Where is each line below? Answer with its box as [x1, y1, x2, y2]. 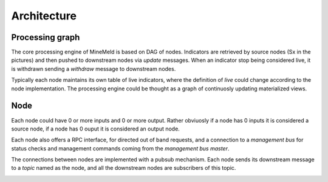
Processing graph [11, 32, 80, 42]
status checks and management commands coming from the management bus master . [11, 144, 230, 152]
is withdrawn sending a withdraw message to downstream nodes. [11, 65, 176, 72]
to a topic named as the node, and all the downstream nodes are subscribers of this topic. [11, 164, 236, 172]
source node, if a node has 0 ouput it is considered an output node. [11, 125, 180, 132]
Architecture [11, 9, 77, 22]
